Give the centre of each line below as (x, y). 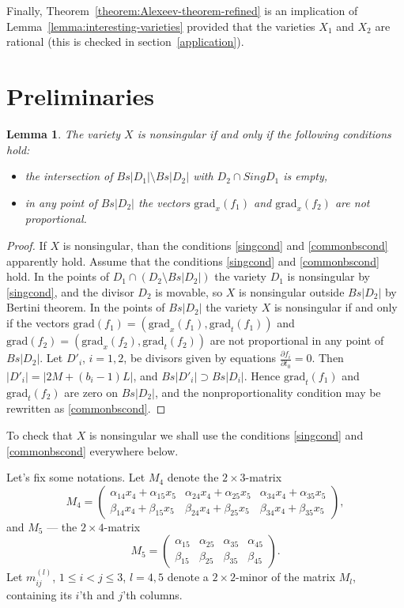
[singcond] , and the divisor (70, 291)
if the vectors (38, 323)
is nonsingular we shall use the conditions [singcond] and (226, 434)
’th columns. (153, 594)
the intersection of (69, 176)
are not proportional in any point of (297, 340)
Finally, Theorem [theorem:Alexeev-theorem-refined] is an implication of (182, 10)
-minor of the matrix (286, 577)
